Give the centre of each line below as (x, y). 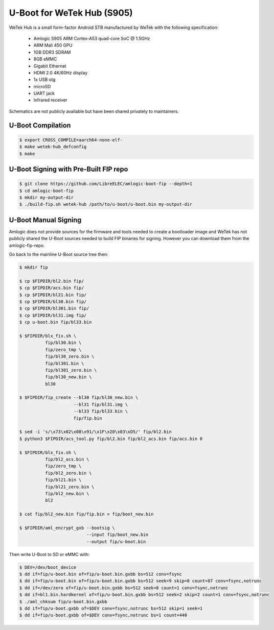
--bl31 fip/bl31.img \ (101, 404)
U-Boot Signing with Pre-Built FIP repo (68, 169)
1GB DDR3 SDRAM (52, 52)
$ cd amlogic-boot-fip (46, 191)
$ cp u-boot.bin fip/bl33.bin (56, 322)
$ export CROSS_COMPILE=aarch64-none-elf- (71, 140)
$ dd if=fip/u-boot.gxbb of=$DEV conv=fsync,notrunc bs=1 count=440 (103, 615)
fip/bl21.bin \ (63, 480)
